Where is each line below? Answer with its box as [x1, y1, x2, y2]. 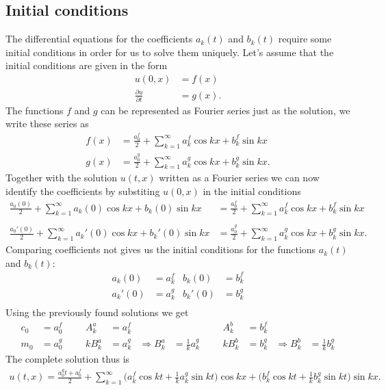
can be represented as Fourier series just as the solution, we [101, 103, 350, 117]
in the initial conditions [203, 184, 301, 198]
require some [278, 31, 332, 46]
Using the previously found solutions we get [5, 305, 189, 320]
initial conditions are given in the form [5, 58, 168, 73]
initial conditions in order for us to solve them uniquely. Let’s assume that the [5, 44, 334, 59]
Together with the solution [5, 170, 118, 185]
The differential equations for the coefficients [5, 31, 193, 46]
